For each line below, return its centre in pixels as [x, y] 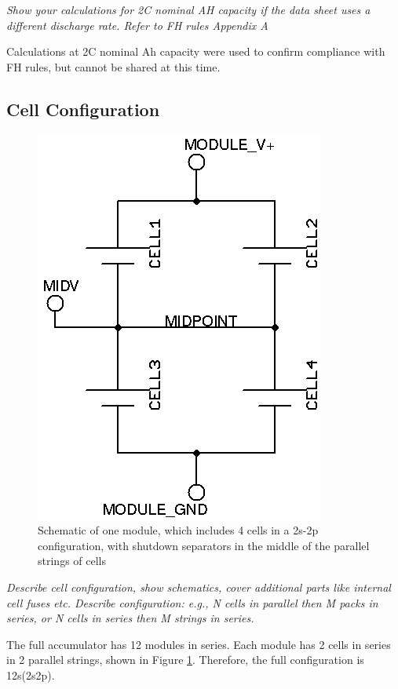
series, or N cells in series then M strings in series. [130, 618]
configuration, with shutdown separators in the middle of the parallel [204, 545]
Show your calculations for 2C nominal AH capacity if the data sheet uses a [188, 9]
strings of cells [72, 561]
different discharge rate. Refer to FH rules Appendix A [137, 25]
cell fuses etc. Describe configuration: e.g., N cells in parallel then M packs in [192, 602]
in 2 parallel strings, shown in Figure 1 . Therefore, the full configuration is [185, 660]
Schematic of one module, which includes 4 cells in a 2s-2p [178, 530]
